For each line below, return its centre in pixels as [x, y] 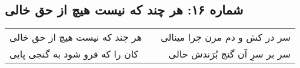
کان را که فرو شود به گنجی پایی [74, 54]
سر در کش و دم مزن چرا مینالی [226, 37]
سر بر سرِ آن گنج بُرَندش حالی [229, 54]
